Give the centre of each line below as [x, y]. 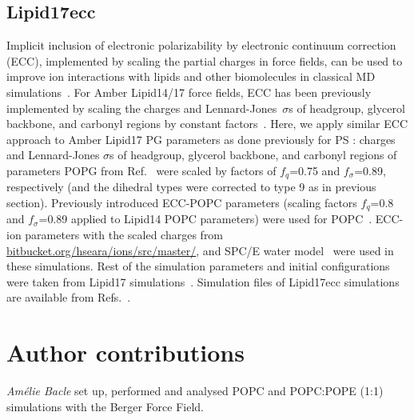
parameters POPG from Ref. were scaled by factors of [141, 170]
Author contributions [125, 352]
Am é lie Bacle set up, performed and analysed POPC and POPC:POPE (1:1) [195, 391]
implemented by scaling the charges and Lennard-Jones [142, 108]
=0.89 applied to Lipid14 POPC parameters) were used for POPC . [205, 219]
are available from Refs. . [69, 297]
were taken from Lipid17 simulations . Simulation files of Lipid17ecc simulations [203, 281]
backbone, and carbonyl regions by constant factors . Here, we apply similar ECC [207, 124]
